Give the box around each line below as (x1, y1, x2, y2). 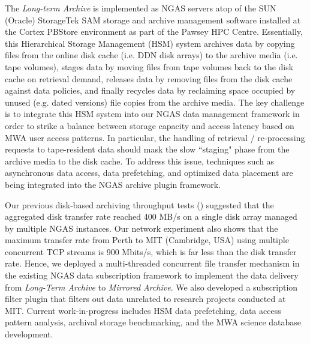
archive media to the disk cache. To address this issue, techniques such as (5, 154, 275, 167)
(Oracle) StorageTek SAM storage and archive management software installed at (5, 13, 301, 26)
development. (5, 328, 53, 340)
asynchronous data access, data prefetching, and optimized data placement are (5, 166, 293, 179)
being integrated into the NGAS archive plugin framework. (5, 178, 221, 190)
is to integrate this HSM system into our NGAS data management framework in (5, 107, 300, 120)
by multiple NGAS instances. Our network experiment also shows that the (5, 222, 278, 234)
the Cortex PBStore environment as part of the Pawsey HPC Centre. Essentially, (5, 25, 303, 38)
